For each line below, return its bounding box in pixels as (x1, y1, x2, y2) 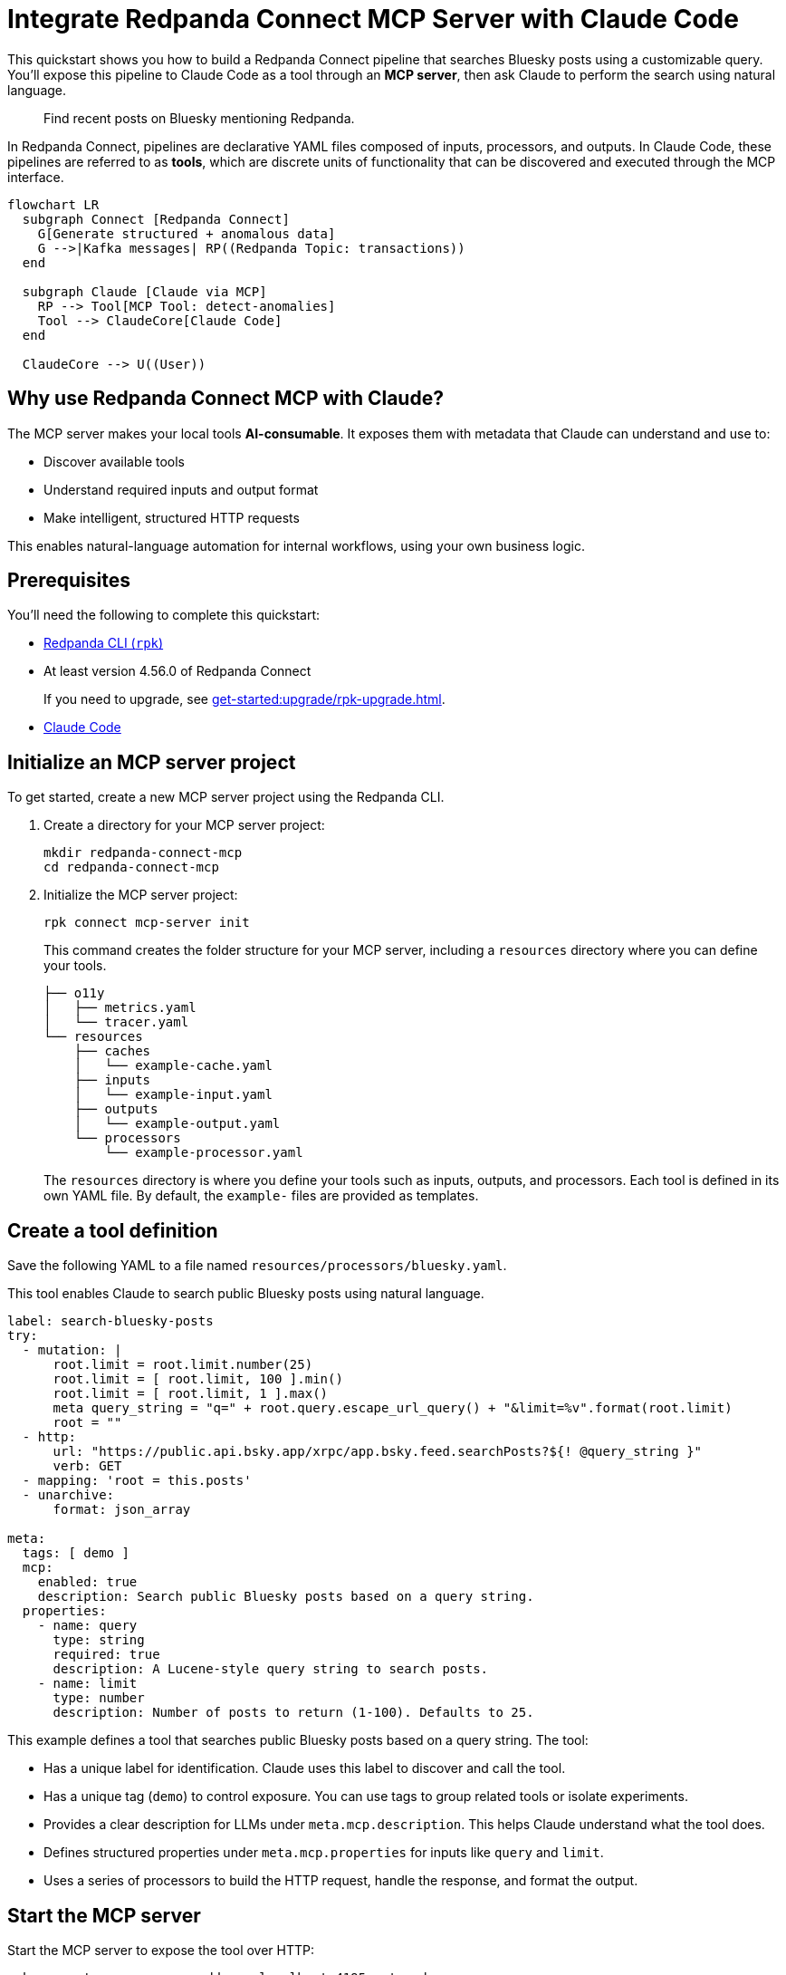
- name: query (37, 1618, 138, 1633)
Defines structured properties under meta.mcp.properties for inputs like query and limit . (43, 1845, 604, 1861)
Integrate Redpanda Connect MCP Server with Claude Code (7, 4, 739, 34)
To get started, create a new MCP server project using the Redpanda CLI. (7, 789, 445, 805)
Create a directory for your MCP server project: (43, 817, 325, 833)
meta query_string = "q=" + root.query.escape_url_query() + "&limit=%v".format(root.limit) (53, 1401, 733, 1416)
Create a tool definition (7, 1219, 218, 1242)
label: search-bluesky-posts (7, 1314, 214, 1329)
